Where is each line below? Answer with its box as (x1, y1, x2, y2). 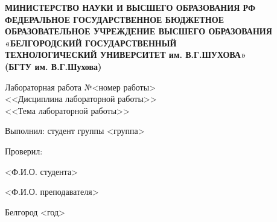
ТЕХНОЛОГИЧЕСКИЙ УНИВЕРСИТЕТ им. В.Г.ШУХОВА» (5, 48, 246, 61)
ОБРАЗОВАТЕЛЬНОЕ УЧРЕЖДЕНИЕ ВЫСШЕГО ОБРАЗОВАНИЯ (5, 25, 272, 37)
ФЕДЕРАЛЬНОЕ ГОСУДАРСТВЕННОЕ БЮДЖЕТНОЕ (5, 13, 224, 25)
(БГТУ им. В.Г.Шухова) (5, 60, 102, 72)
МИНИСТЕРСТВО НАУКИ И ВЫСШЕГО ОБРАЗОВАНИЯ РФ (5, 1, 255, 13)
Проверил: (5, 144, 43, 157)
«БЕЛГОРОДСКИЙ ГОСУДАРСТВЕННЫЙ (5, 36, 177, 49)
